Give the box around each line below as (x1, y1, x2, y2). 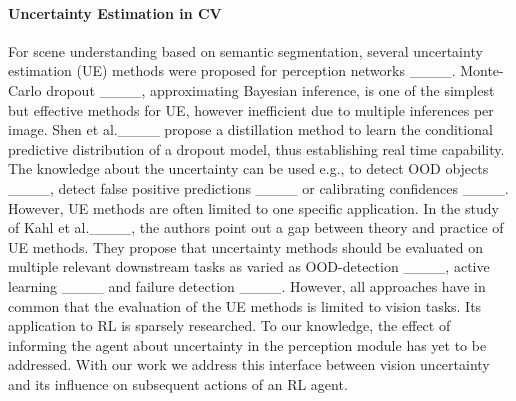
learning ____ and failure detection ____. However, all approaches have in (8, 275, 486, 296)
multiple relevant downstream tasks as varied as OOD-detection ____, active (8, 256, 490, 277)
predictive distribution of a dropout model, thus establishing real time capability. (8, 138, 505, 159)
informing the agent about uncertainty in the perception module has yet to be (8, 334, 487, 355)
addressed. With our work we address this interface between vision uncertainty (8, 354, 490, 375)
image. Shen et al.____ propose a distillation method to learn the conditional (8, 119, 493, 140)
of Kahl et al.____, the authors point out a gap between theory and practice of (8, 217, 504, 238)
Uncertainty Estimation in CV (8, 2, 222, 23)
